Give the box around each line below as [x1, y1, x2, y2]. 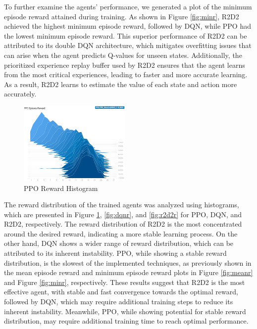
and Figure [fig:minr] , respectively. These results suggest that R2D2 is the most [4, 277, 245, 287]
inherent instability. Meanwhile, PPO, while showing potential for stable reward [4, 306, 246, 316]
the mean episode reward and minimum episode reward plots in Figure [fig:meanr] [4, 267, 253, 278]
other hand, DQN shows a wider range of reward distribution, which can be [4, 238, 234, 248]
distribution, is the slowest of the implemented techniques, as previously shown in [4, 257, 252, 268]
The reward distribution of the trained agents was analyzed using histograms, [4, 199, 239, 210]
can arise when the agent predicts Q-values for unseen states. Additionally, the [4, 49, 242, 60]
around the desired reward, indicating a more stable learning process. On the [4, 228, 238, 238]
